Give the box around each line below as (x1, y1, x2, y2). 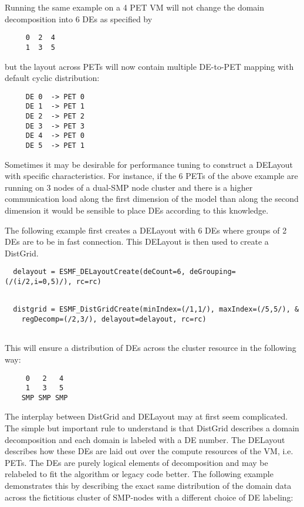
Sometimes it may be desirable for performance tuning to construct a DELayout (5, 158, 293, 170)
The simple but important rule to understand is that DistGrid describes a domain (5, 422, 299, 434)
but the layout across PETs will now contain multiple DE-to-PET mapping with (5, 60, 294, 72)
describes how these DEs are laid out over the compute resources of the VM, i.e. (5, 445, 293, 457)
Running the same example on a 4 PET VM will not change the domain (5, 1, 265, 13)
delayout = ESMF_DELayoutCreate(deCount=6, (13, 268, 185, 276)
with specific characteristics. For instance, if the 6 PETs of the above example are (5, 170, 298, 182)
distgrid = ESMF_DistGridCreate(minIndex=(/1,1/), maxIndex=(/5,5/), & (13, 305, 299, 314)
